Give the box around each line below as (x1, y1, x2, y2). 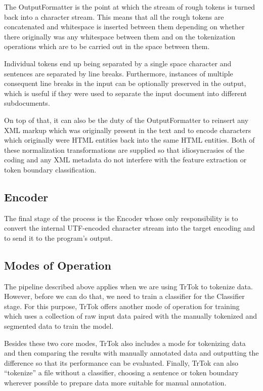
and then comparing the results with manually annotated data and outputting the (4, 347, 259, 358)
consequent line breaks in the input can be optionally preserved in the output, (4, 78, 246, 89)
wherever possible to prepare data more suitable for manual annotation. (4, 377, 227, 388)
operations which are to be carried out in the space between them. (4, 41, 210, 52)
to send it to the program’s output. (4, 232, 113, 243)
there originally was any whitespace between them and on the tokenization (4, 31, 236, 41)
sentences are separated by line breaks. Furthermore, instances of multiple (4, 68, 233, 78)
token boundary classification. (4, 164, 97, 175)
